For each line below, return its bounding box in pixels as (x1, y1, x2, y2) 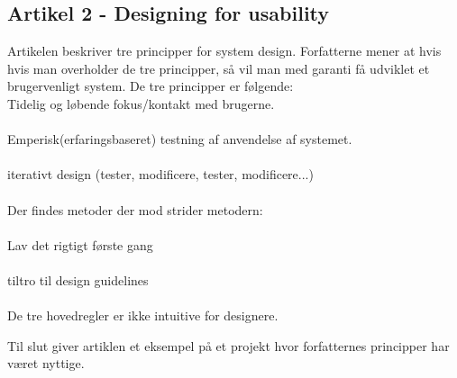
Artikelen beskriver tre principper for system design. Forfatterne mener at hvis (7, 41, 442, 60)
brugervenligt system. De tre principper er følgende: (7, 76, 294, 95)
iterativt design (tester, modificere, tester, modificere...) (7, 165, 314, 184)
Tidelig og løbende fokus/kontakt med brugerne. (7, 94, 275, 112)
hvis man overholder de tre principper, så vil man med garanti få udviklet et (7, 58, 430, 77)
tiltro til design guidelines (7, 270, 149, 289)
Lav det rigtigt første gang (7, 235, 153, 254)
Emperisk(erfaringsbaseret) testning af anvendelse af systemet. (7, 130, 352, 148)
